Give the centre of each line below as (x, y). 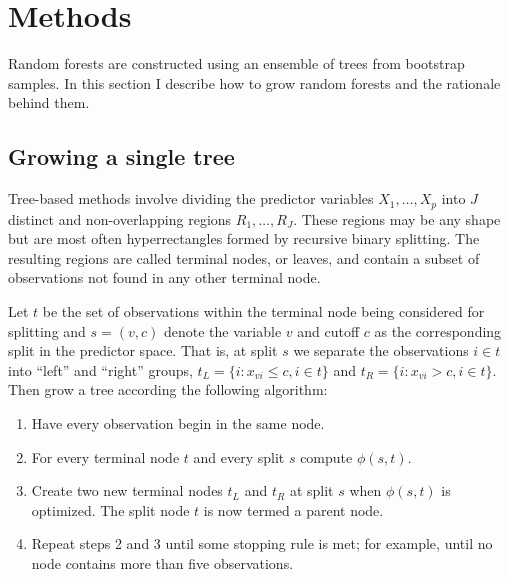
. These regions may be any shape (397, 218)
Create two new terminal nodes (127, 490)
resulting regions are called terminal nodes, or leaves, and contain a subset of (244, 257)
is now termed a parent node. (293, 509)
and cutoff (328, 330)
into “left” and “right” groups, (100, 369)
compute (326, 456)
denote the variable (223, 330)
